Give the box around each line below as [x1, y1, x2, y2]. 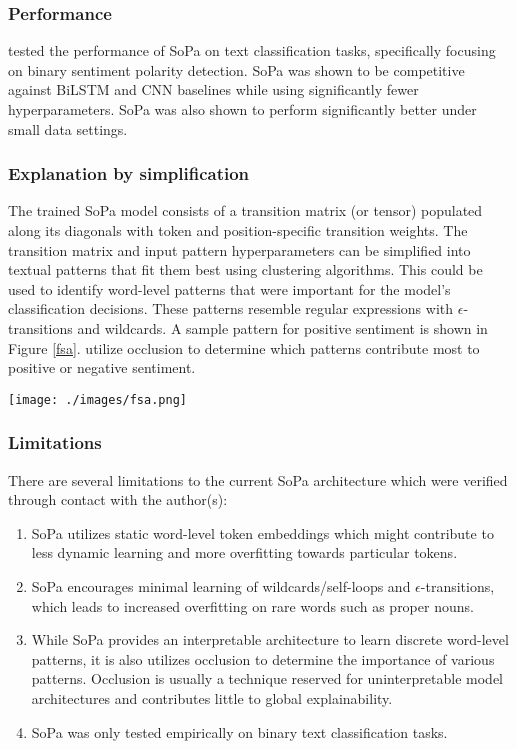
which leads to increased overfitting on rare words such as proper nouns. [31, 595, 474, 616]
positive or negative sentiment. [8, 357, 196, 378]
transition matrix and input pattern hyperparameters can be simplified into [8, 239, 471, 260]
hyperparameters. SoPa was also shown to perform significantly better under [8, 99, 477, 119]
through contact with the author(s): [8, 489, 228, 510]
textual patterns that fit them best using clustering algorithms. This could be [8, 259, 483, 280]
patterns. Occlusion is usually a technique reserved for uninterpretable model [31, 668, 503, 689]
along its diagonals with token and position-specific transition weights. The [8, 220, 468, 240]
